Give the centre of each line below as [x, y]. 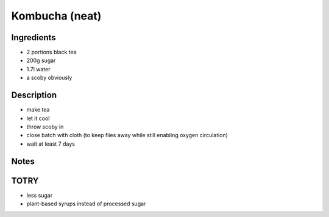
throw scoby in [45, 126]
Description [34, 95]
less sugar [40, 195]
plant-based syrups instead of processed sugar [86, 204]
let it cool [38, 118]
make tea [38, 110]
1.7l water [38, 69]
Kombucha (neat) [56, 16]
